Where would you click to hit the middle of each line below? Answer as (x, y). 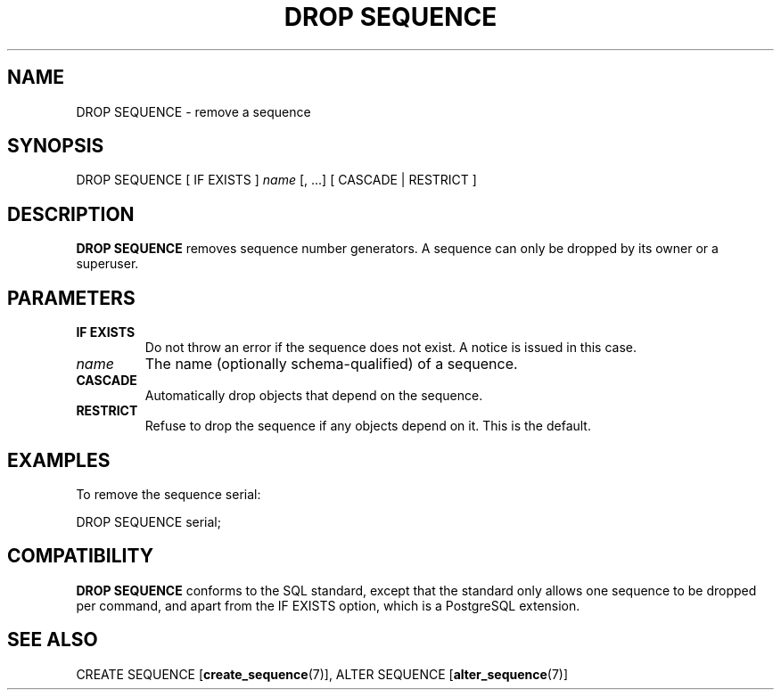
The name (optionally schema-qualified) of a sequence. (331, 364)
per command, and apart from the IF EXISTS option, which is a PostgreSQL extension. (328, 605)
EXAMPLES (59, 460)
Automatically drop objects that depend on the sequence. (314, 396)
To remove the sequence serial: (169, 494)
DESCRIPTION (71, 214)
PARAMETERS (71, 298)
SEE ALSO (53, 640)
